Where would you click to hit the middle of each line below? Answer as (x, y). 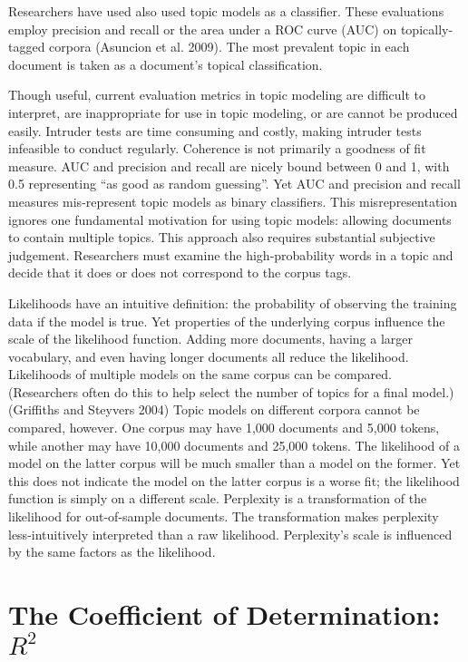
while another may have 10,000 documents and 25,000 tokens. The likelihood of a (234, 445)
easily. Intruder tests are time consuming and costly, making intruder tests (215, 130)
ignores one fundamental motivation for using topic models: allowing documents (230, 219)
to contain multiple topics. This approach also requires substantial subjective (222, 237)
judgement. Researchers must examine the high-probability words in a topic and (231, 254)
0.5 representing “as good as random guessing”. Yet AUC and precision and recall (234, 184)
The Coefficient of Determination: (224, 614)
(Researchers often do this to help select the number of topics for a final (208, 391)
